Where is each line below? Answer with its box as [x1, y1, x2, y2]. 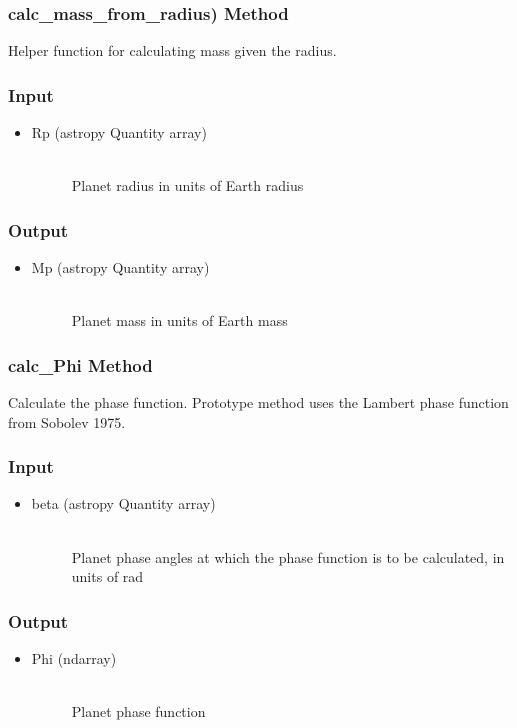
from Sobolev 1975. [8, 411, 126, 432]
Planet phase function [71, 701, 206, 722]
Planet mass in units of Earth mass [71, 310, 288, 331]
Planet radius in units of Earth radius [71, 175, 304, 196]
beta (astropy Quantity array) [31, 493, 216, 514]
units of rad [71, 566, 144, 587]
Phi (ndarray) [31, 648, 117, 669]
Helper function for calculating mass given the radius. [8, 40, 337, 61]
